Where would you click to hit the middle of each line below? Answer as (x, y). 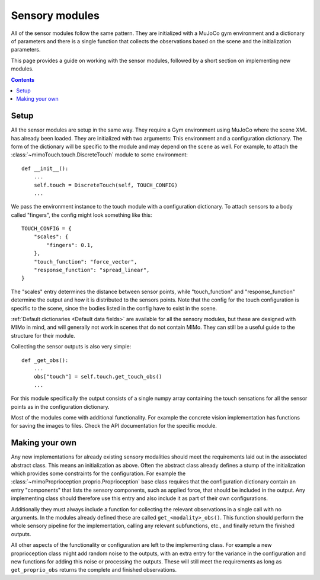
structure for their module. (43, 335)
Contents (23, 79)
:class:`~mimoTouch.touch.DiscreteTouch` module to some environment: (99, 155)
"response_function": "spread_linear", (92, 270)
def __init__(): (45, 168)
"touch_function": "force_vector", (85, 262)
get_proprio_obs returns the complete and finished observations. (94, 570)
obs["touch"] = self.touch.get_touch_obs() (98, 377)
